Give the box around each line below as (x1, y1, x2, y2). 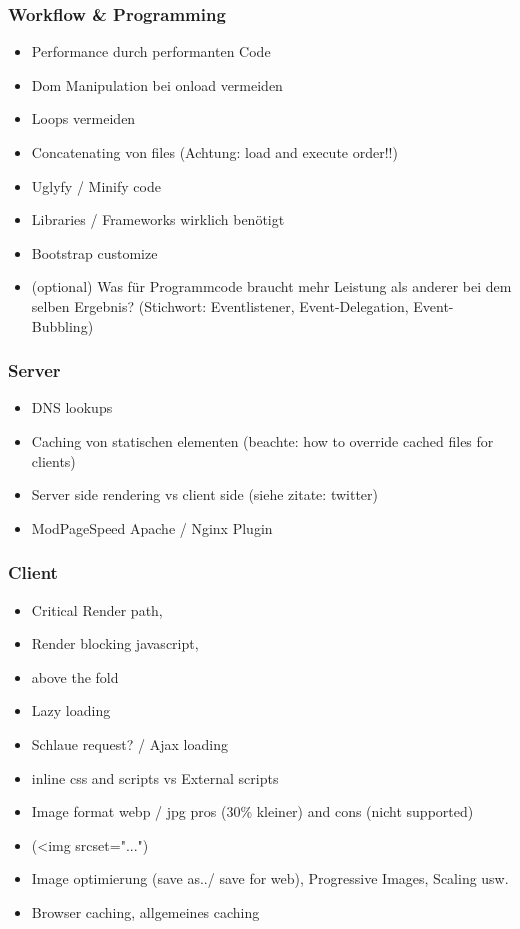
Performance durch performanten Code (31, 41, 271, 62)
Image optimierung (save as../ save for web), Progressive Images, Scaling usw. (31, 868, 509, 889)
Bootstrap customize (31, 242, 158, 263)
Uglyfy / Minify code (31, 175, 161, 196)
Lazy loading (31, 700, 111, 721)
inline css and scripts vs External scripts (31, 767, 279, 788)
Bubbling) (31, 315, 94, 336)
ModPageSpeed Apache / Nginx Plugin (31, 517, 273, 538)
